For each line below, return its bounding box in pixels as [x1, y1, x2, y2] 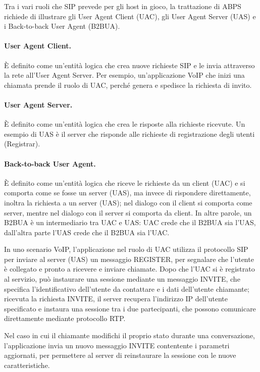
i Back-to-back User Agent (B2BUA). [4, 21, 120, 31]
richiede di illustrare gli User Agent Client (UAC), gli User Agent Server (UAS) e [4, 11, 256, 21]
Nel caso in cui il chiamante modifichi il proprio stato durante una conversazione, [4, 330, 255, 341]
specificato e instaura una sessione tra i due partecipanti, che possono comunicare [4, 303, 256, 313]
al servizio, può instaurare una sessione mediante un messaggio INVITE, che [4, 274, 240, 284]
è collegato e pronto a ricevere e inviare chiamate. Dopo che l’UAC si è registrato [4, 263, 255, 274]
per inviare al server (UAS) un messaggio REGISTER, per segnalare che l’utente [4, 253, 254, 264]
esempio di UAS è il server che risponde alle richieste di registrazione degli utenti [4, 128, 255, 139]
